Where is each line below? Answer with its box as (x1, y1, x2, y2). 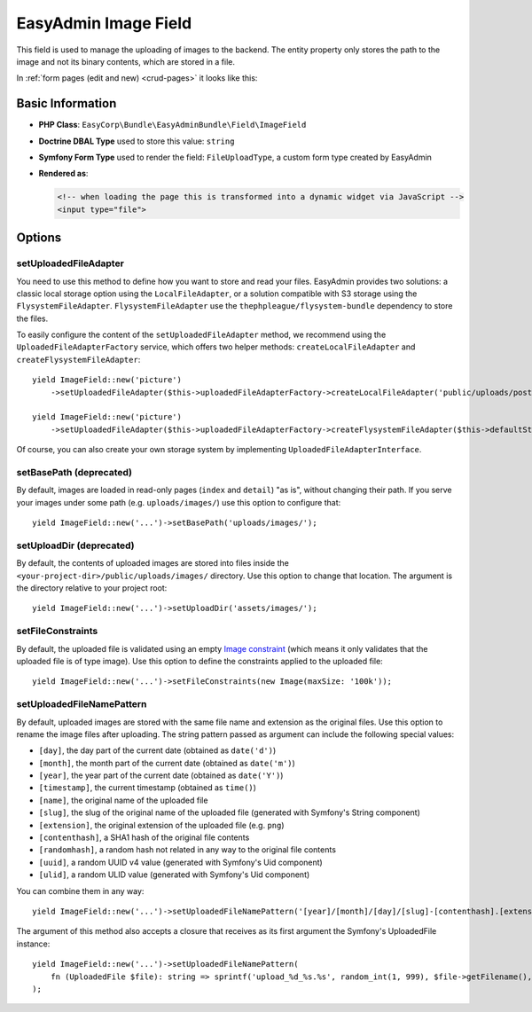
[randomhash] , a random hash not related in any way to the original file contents (38, 844, 337, 855)
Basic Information (16, 96, 117, 111)
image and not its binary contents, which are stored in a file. (16, 56, 235, 67)
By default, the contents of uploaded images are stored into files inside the (16, 558, 290, 569)
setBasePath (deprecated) (16, 466, 133, 478)
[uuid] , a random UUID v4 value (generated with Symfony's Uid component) (38, 857, 323, 867)
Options (16, 231, 62, 246)
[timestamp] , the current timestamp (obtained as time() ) (38, 782, 257, 793)
